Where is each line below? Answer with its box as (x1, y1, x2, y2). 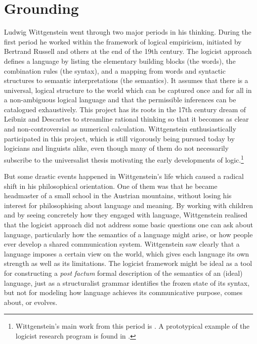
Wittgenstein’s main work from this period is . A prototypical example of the (15, 321, 250, 331)
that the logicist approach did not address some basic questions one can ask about (4, 219, 253, 230)
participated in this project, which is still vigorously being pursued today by (4, 133, 235, 143)
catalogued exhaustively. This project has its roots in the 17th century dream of (4, 104, 246, 114)
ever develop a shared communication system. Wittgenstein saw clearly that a (4, 239, 240, 249)
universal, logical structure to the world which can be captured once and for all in (4, 85, 252, 95)
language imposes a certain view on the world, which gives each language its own (4, 248, 249, 258)
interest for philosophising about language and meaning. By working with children (4, 200, 253, 210)
